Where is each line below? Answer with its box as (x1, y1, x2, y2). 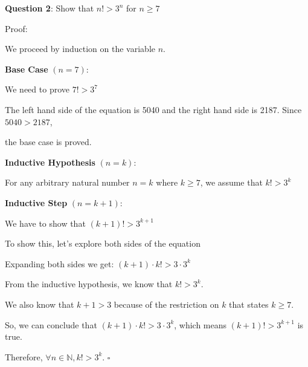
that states (229, 297, 269, 310)
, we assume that (200, 176, 263, 189)
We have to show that (5, 216, 86, 229)
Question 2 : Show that (5, 2, 94, 14)
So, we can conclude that (5, 318, 97, 331)
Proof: (5, 22, 28, 34)
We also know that (5, 297, 74, 310)
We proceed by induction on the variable (5, 42, 155, 55)
